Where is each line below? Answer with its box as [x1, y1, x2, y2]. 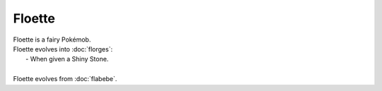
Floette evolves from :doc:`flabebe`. [13, 75, 117, 83]
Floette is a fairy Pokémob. [13, 35, 91, 44]
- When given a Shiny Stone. [25, 55, 109, 63]
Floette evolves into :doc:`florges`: [13, 44, 113, 53]
